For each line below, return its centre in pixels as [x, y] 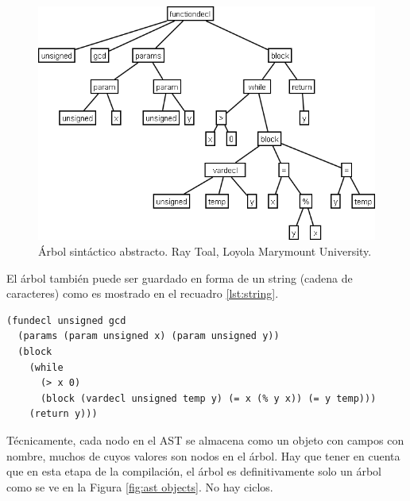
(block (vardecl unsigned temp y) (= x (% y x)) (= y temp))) [208, 398]
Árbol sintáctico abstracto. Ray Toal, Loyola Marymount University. [205, 251]
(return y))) [63, 414]
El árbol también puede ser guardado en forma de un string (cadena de [180, 277]
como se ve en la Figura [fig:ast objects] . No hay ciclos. [140, 486]
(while [46, 367]
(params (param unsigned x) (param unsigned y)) [149, 336]
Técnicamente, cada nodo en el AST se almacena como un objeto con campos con [205, 440]
